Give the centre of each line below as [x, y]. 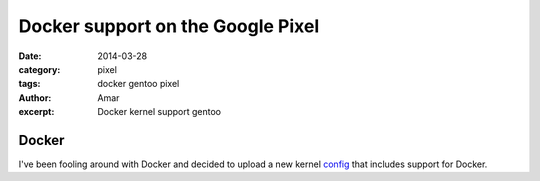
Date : [30, 56]
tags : [29, 84]
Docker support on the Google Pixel [169, 26]
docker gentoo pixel [138, 84]
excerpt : [36, 112]
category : [39, 69]
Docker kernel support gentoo [159, 112]
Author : [35, 97]
